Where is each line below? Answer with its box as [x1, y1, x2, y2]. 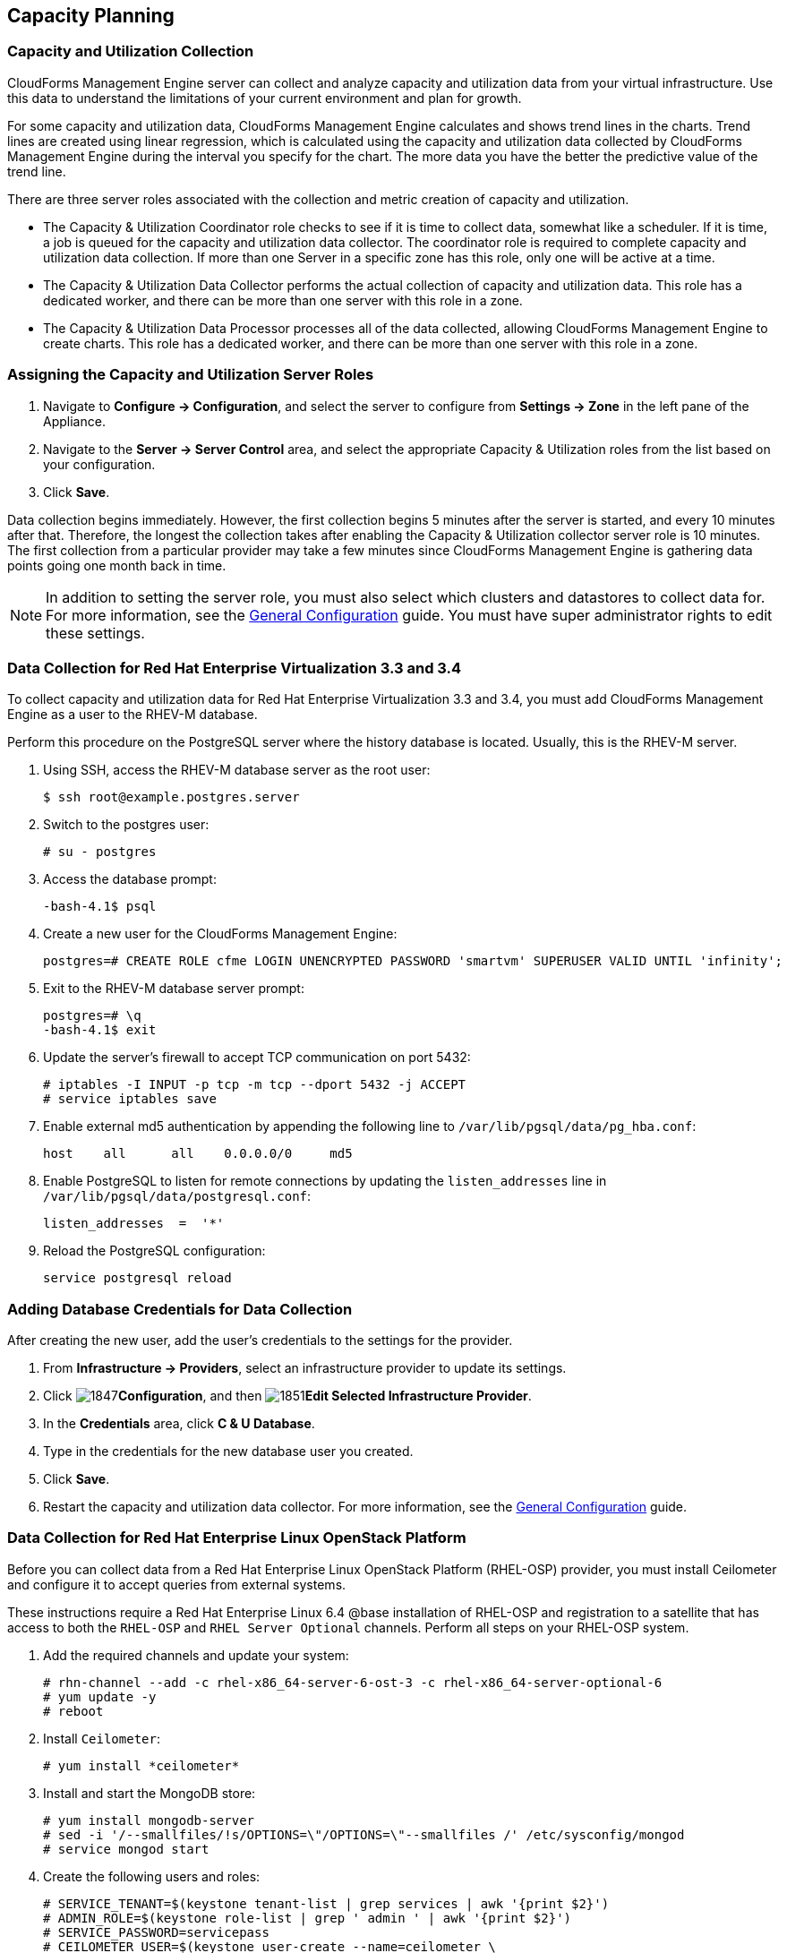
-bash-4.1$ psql [43, 899, 157, 914]
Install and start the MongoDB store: [43, 1785, 256, 1801]
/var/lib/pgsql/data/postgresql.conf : [43, 1188, 312, 1204]
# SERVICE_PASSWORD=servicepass [43, 1924, 269, 1940]
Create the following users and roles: [43, 1868, 261, 1884]
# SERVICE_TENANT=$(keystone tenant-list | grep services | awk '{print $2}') [43, 1896, 610, 1911]
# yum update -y [43, 1689, 157, 1704]
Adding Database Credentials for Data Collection [7, 1299, 353, 1318]
